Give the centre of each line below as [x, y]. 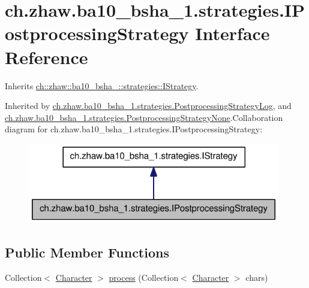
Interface [232, 33]
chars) [257, 277]
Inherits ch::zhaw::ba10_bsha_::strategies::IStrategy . [102, 85]
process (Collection [144, 277]
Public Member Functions [87, 252]
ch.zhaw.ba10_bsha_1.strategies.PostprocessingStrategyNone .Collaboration [144, 117]
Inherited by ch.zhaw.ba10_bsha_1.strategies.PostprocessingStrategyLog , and [148, 106]
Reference [46, 57]
